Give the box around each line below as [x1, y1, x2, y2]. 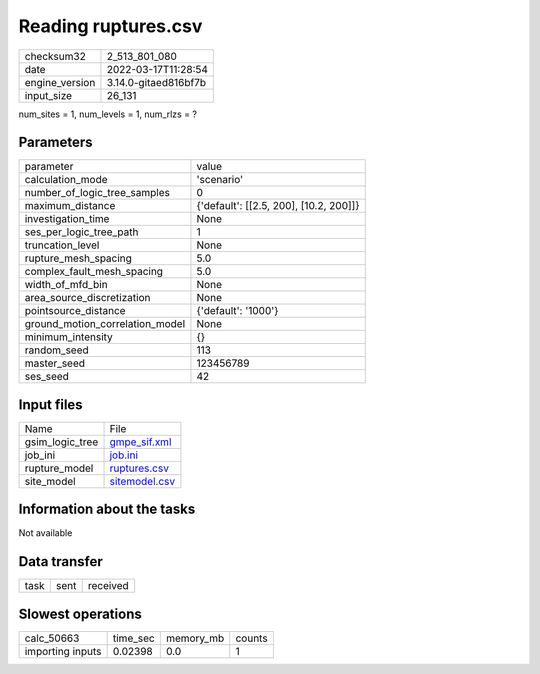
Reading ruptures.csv [18, 15, 203, 37]
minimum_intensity [24, 330, 114, 344]
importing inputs [24, 644, 102, 658]
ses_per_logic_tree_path [24, 225, 139, 239]
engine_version [24, 75, 96, 89]
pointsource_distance [24, 304, 126, 318]
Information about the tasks [18, 501, 196, 518]
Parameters [18, 134, 93, 151]
